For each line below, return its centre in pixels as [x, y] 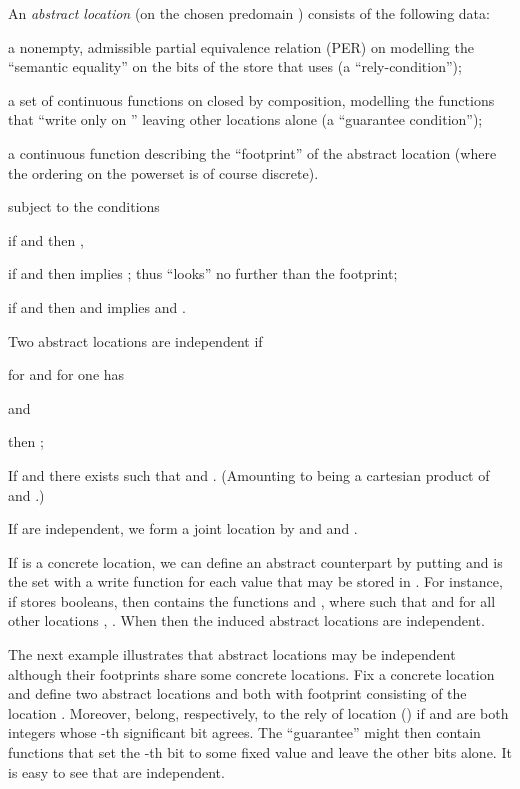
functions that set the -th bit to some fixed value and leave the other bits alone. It [260, 752]
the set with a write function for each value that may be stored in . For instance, [255, 581]
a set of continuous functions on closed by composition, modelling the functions [251, 99]
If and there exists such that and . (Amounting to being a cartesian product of [249, 474]
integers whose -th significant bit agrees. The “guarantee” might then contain [244, 732]
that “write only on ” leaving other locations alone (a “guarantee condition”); [245, 119]
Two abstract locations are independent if [135, 340]
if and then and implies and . [97, 306]
